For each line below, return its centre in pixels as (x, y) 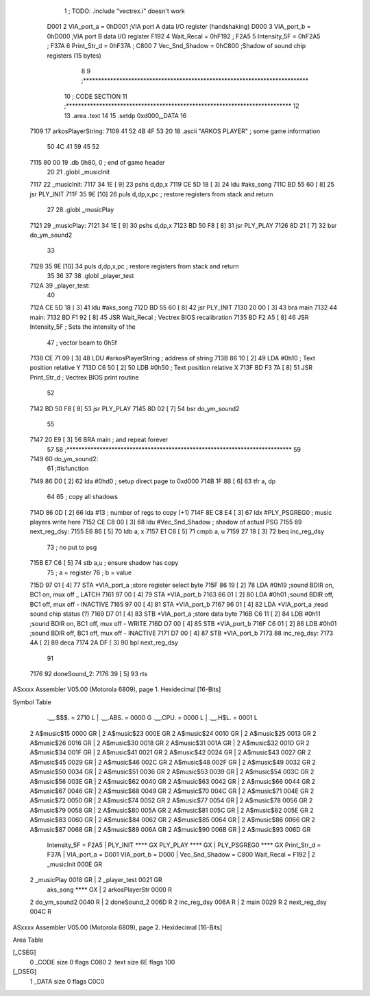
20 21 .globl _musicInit (78, 172)
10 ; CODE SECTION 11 (96, 96)
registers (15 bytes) (74, 56)
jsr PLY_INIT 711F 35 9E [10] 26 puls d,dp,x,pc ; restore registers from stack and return (151, 194)
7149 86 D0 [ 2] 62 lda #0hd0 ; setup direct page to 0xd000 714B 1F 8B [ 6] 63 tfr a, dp (153, 481)
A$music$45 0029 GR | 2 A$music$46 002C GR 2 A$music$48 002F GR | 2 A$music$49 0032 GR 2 (173, 762)
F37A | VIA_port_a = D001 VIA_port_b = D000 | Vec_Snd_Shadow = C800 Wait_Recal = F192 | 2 (181, 855)
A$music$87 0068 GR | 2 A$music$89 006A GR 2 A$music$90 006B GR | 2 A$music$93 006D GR (170, 829)
